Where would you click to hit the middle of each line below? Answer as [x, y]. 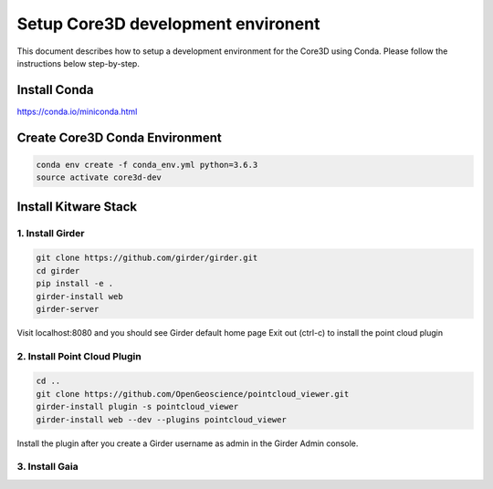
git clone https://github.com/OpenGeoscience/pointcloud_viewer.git [193, 394]
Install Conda [55, 90]
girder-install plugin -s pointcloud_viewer [137, 407]
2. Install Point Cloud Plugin [79, 356]
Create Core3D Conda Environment [120, 137]
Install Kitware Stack [77, 207]
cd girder [58, 271]
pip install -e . [75, 284]
